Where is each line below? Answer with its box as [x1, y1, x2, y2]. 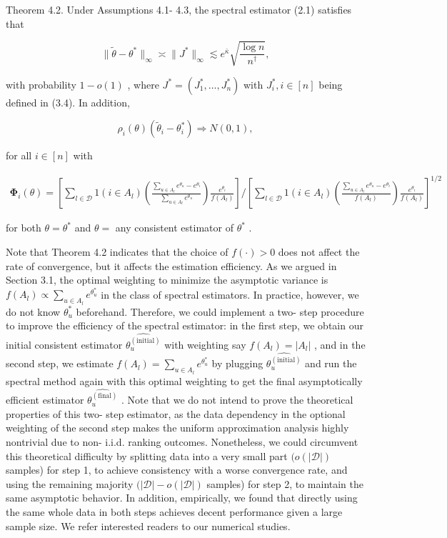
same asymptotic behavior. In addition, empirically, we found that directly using [6, 490, 358, 505]
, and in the [314, 337, 366, 352]
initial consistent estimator [6, 337, 123, 352]
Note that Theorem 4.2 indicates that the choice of [6, 244, 228, 259]
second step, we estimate [6, 356, 114, 371]
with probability [6, 76, 76, 91]
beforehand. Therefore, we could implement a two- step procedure [76, 304, 364, 319]
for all [6, 148, 32, 163]
